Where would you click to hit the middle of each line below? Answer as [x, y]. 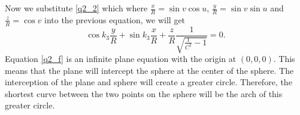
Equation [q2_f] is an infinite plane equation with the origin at [121, 59]
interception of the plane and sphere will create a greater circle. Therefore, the [149, 82]
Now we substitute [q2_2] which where [76, 8]
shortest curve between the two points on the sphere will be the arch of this [144, 93]
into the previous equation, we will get [115, 19]
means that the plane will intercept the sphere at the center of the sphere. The [149, 70]
